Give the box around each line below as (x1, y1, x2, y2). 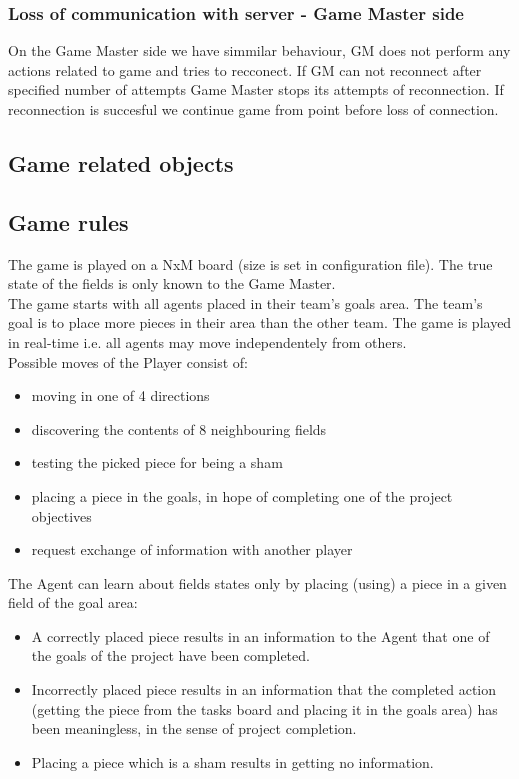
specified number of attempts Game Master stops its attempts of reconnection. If (8, 79, 504, 100)
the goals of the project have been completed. (31, 645, 310, 666)
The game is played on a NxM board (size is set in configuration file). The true (8, 253, 493, 274)
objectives (31, 505, 92, 526)
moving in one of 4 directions (31, 385, 210, 406)
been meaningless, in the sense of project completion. (31, 718, 357, 739)
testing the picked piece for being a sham (31, 452, 283, 473)
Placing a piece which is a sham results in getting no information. (31, 751, 434, 772)
